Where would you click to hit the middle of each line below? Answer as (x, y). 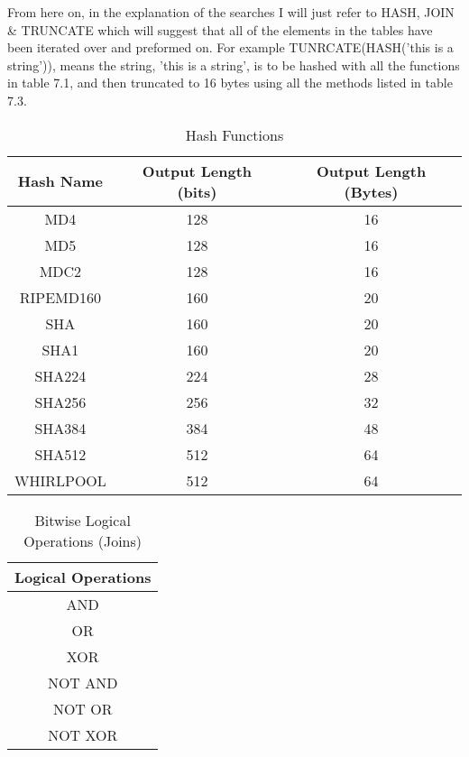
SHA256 (60, 402)
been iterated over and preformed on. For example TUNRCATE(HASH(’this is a (230, 47)
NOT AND (83, 682)
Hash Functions (234, 134)
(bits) (197, 191)
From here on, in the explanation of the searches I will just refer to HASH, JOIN (231, 12)
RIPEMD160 (60, 297)
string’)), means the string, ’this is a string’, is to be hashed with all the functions (234, 65)
